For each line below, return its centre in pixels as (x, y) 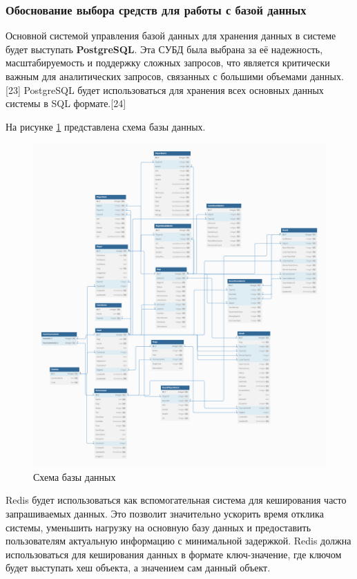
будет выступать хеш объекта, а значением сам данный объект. (138, 568)
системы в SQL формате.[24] (66, 103)
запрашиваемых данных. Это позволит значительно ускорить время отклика (165, 514)
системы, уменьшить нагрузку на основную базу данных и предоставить (158, 527)
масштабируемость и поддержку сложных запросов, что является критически (168, 63)
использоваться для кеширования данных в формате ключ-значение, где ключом (174, 554)
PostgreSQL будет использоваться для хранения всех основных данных (174, 89)
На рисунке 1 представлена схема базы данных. (106, 126)
